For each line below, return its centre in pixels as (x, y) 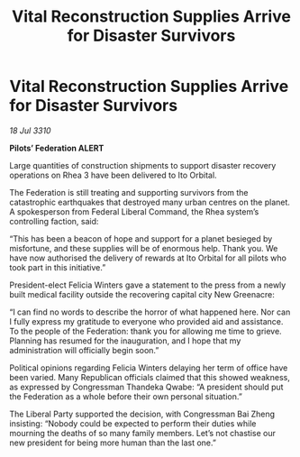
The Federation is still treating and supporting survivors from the (129, 192)
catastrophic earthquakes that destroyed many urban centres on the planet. (150, 202)
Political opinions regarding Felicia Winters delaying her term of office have (149, 368)
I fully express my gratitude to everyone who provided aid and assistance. (146, 321)
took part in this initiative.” (58, 267)
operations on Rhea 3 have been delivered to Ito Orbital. (114, 175)
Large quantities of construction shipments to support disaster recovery (143, 165)
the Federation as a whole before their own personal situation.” (126, 396)
